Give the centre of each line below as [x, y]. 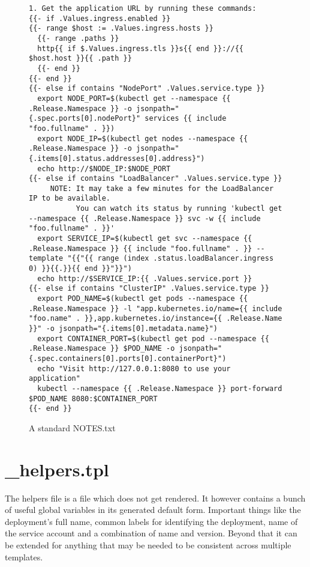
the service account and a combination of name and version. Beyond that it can [151, 533]
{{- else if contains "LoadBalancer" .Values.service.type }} [156, 179]
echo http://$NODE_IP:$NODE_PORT [104, 168]
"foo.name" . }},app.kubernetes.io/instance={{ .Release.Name [156, 319]
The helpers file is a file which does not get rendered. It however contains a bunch [155, 498]
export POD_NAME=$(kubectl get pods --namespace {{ [143, 299]
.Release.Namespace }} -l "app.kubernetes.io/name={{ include [156, 308]
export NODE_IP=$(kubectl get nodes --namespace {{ [143, 138]
